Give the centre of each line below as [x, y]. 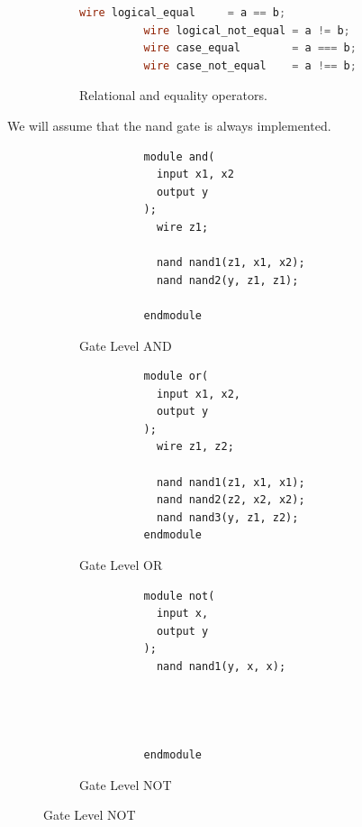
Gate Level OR [121, 565]
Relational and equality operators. [173, 95]
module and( [179, 156]
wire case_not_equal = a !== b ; [250, 65]
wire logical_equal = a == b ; [183, 13]
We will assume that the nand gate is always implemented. [169, 125]
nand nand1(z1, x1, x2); [231, 263]
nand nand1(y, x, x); [221, 666]
